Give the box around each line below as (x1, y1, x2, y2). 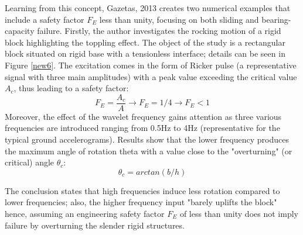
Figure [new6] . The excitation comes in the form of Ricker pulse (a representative (5, 58, 297, 71)
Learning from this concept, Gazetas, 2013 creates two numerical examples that (5, 2, 291, 13)
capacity (5, 25, 35, 37)
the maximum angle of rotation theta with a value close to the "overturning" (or (5, 144, 292, 157)
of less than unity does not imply (179, 207, 298, 219)
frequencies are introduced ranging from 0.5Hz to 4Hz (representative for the (5, 122, 280, 134)
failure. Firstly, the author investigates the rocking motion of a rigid (37, 25, 281, 37)
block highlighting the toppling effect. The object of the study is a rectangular (5, 36, 285, 48)
